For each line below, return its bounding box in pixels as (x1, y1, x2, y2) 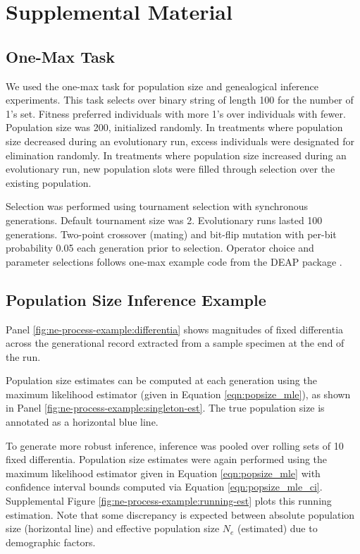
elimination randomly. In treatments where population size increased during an (6, 147, 347, 162)
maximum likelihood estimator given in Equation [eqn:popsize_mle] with (6, 465, 321, 480)
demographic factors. (6, 534, 96, 549)
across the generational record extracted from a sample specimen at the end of (6, 336, 345, 350)
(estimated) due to (237, 521, 318, 536)
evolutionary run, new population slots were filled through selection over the (6, 161, 335, 176)
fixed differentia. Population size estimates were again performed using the (6, 452, 328, 467)
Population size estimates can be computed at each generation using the (6, 373, 317, 388)
